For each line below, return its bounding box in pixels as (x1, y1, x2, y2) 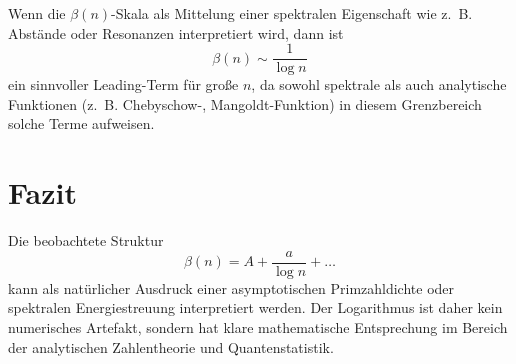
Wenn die (8, 3, 66, 23)
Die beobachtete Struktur (8, 230, 164, 251)
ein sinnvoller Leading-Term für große (8, 74, 239, 95)
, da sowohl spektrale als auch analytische (251, 74, 507, 95)
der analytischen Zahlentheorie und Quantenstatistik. (8, 336, 334, 357)
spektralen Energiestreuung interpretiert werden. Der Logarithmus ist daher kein (8, 297, 503, 318)
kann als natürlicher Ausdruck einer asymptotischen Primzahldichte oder (8, 277, 455, 298)
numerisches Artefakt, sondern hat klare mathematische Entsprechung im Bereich (8, 317, 508, 337)
